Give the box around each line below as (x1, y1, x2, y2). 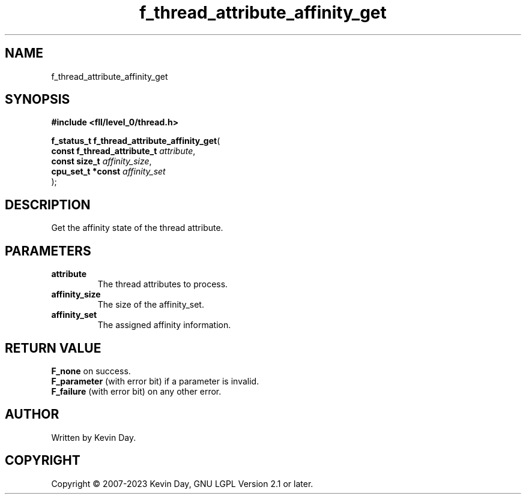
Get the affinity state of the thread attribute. (51, 223, 223, 233)
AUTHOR (5, 407, 59, 422)
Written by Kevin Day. (51, 432, 136, 443)
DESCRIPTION (5, 197, 91, 212)
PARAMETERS (5, 243, 91, 258)
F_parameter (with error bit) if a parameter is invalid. (51, 375, 259, 386)
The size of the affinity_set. (97, 299, 204, 310)
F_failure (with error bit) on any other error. (51, 386, 222, 396)
